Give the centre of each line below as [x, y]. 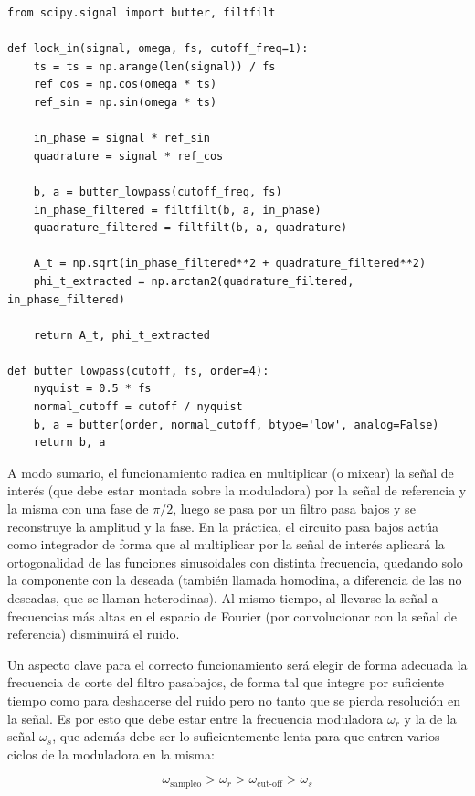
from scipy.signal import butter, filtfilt [142, 13]
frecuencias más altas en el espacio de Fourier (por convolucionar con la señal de [232, 616]
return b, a [69, 443]
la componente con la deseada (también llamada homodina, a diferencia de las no [235, 580]
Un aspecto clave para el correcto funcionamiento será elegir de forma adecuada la [237, 664]
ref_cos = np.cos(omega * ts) [125, 85]
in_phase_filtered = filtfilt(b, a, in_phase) [177, 210]
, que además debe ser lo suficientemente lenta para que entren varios [246, 736]
